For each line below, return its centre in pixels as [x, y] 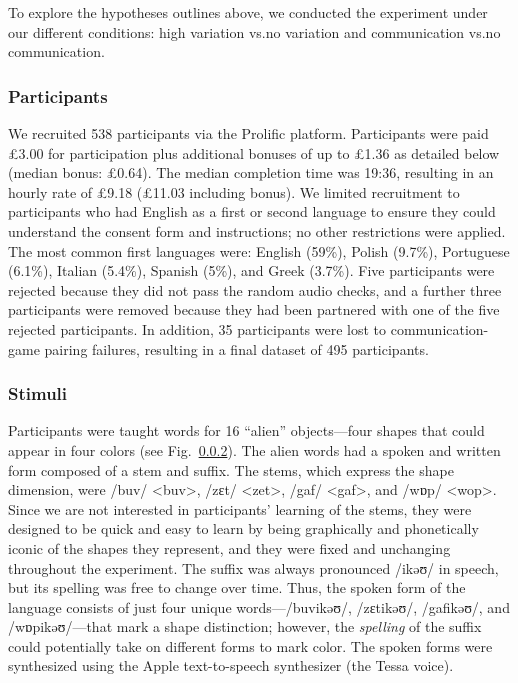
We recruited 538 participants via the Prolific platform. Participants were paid [248, 133]
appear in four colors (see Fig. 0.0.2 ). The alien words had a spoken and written [254, 449]
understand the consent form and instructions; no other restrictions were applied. [257, 230]
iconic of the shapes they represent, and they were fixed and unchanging [229, 547]
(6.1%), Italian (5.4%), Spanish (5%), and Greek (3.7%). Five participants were [251, 270]
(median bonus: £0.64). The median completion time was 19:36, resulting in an [251, 172]
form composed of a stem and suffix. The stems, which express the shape [231, 469]
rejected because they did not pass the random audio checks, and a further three [255, 289]
